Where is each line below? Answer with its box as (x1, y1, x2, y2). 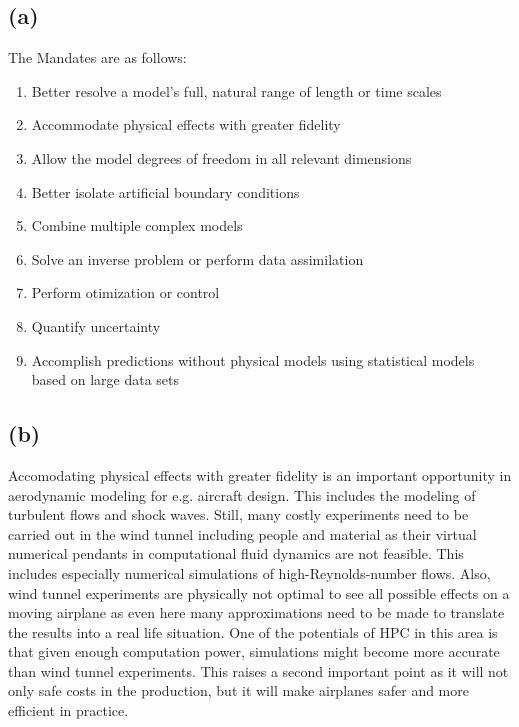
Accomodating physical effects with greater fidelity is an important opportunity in (8, 464, 512, 485)
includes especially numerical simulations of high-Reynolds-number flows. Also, (8, 562, 491, 583)
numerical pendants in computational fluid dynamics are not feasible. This (8, 543, 464, 564)
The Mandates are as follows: (8, 47, 187, 68)
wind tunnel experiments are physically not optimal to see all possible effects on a (8, 582, 510, 603)
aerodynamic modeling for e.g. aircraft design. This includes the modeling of (8, 484, 476, 505)
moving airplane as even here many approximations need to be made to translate (8, 602, 505, 623)
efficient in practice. (8, 700, 129, 721)
